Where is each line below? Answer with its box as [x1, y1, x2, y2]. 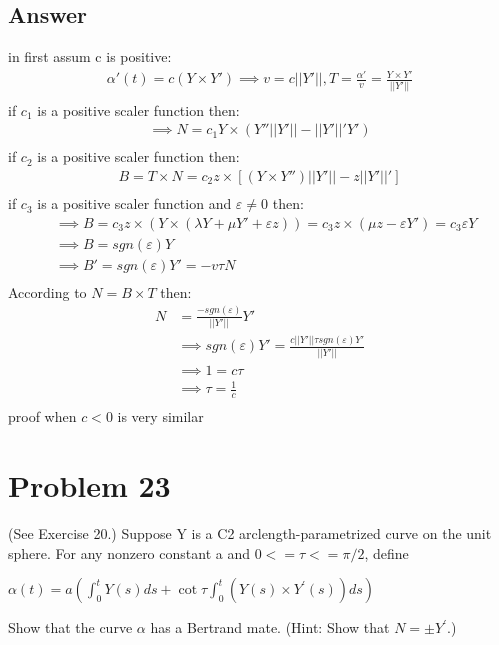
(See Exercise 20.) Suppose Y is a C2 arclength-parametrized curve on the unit [8, 523, 492, 544]
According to [8, 281, 87, 302]
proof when [8, 406, 77, 427]
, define [364, 542, 409, 563]
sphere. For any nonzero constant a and [8, 542, 250, 563]
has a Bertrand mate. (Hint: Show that [150, 617, 390, 638]
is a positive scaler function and [37, 193, 232, 214]
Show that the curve [8, 617, 133, 638]
